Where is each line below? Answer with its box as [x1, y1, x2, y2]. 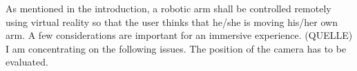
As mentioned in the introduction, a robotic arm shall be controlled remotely [6, 1, 331, 15]
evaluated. [6, 55, 48, 69]
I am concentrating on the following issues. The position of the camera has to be [6, 41, 347, 55]
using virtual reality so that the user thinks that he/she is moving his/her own [6, 14, 338, 29]
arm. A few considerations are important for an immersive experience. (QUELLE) [6, 28, 353, 42]
